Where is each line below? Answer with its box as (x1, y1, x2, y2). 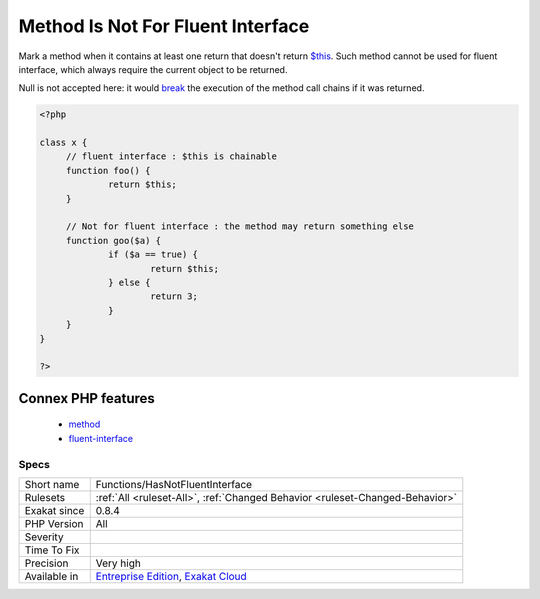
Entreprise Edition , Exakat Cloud (95, 569, 247, 583)
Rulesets (24, 490, 65, 504)
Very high (95, 556, 142, 570)
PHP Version (24, 516, 84, 530)
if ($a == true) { (108, 249, 199, 260)
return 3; (150, 291, 199, 302)
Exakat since (24, 503, 85, 517)
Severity (24, 530, 64, 544)
